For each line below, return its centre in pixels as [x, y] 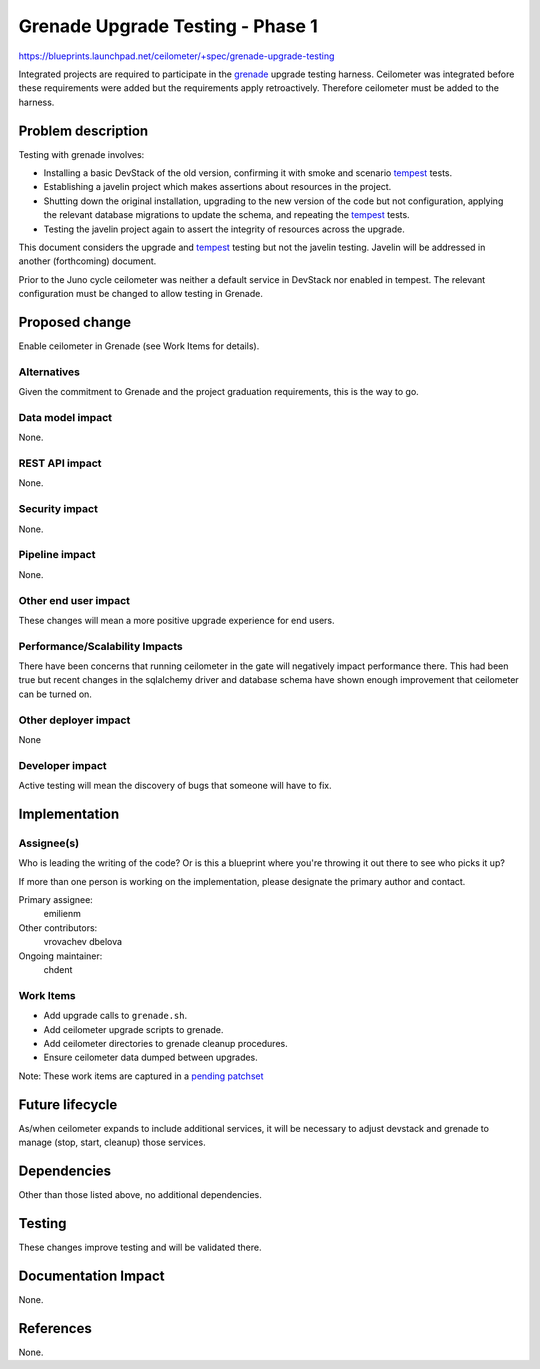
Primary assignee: [56, 900]
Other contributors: [58, 927]
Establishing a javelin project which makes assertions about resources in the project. [217, 187]
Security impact [58, 509]
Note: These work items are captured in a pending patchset [141, 1076]
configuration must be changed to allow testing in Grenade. [141, 294]
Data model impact [65, 417]
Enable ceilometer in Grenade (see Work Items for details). [139, 346]
